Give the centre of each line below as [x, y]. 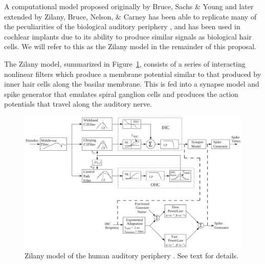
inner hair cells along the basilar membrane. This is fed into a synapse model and [132, 84]
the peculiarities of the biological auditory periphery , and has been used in [122, 26]
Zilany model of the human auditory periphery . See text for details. [131, 255]
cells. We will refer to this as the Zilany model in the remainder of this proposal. [130, 46]
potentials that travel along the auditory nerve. [78, 104]
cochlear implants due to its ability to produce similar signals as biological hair [128, 36]
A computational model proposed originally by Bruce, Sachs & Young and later [129, 6]
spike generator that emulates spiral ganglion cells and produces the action [121, 94]
